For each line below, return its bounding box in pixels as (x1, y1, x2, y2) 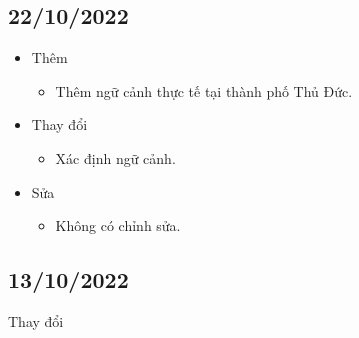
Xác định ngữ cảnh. (55, 147, 176, 168)
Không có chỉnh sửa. (55, 215, 181, 236)
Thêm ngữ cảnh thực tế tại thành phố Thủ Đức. (55, 80, 353, 101)
